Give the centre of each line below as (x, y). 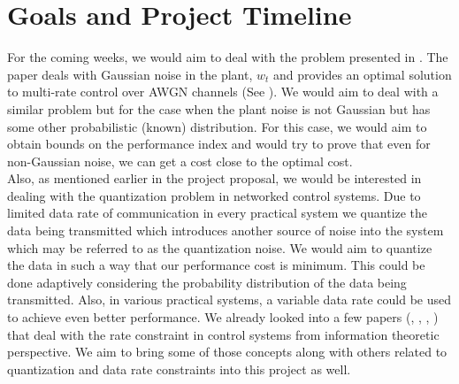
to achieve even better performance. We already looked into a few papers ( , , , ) (223, 317)
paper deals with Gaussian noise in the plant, (130, 74)
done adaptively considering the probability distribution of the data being (207, 282)
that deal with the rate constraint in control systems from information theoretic (223, 334)
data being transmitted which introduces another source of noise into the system (226, 230)
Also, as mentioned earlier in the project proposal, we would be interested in (214, 178)
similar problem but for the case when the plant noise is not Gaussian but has (219, 108)
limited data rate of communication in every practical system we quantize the (218, 213)
